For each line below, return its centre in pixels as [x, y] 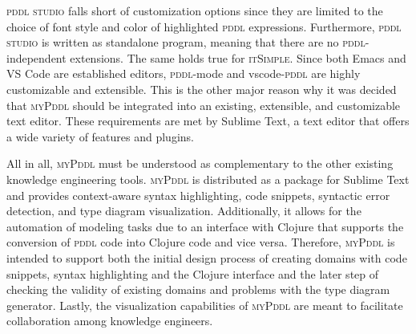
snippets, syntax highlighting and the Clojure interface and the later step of [193, 273]
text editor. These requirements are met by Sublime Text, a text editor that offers [208, 121]
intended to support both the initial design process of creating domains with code [207, 257]
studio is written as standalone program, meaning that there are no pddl [186, 42]
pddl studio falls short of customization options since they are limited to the [195, 10]
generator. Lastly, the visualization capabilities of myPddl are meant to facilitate [205, 305]
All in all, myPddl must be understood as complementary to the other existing [200, 163]
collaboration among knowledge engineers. [110, 321]
